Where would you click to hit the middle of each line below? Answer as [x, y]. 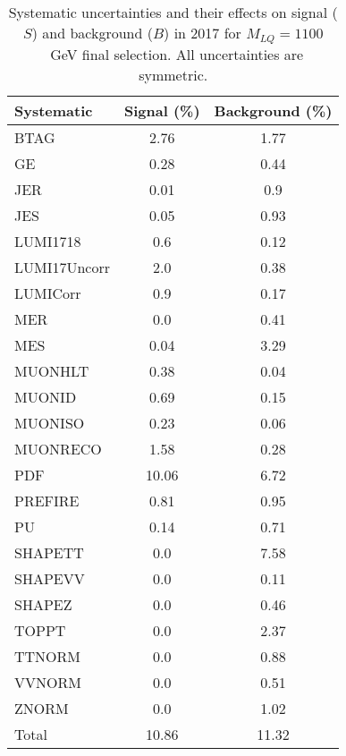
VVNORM [48, 682]
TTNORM [48, 656]
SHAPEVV [50, 578]
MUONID [46, 396]
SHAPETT [49, 552]
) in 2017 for [203, 33]
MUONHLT [52, 370]
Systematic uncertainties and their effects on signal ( [173, 12]
